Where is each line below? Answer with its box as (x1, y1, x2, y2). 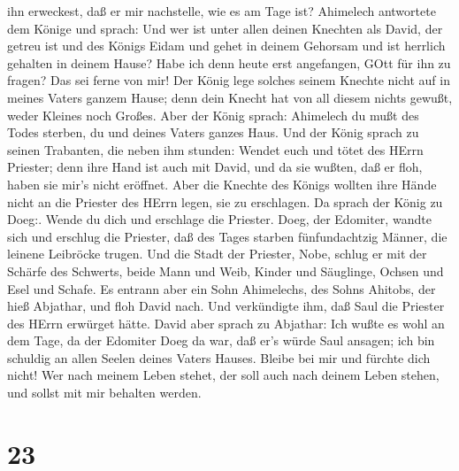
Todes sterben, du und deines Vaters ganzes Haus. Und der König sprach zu (7, 123, 419, 142)
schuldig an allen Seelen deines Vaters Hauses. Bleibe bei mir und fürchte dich (7, 348, 431, 367)
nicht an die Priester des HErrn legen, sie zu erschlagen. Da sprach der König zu (7, 192, 443, 211)
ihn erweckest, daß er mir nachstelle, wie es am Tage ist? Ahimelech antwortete (7, 2, 436, 19)
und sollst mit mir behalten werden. (7, 383, 202, 402)
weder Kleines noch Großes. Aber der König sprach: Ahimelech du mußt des (7, 105, 419, 124)
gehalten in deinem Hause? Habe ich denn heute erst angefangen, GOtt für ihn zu (7, 53, 451, 72)
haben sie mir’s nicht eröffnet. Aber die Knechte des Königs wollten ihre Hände (7, 174, 437, 193)
